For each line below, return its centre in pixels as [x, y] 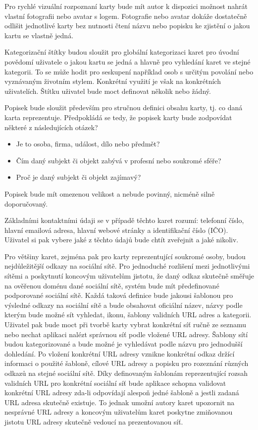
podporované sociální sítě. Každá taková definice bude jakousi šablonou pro [119, 295]
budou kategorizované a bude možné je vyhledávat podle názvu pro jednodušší [124, 344]
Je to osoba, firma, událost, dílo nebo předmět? [88, 144]
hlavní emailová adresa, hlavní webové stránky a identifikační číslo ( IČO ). [116, 230]
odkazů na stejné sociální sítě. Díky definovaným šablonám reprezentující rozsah [126, 373]
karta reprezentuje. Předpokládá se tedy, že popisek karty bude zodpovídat [118, 117]
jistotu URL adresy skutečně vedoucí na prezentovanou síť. [94, 421]
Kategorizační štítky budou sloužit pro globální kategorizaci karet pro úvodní [122, 52]
